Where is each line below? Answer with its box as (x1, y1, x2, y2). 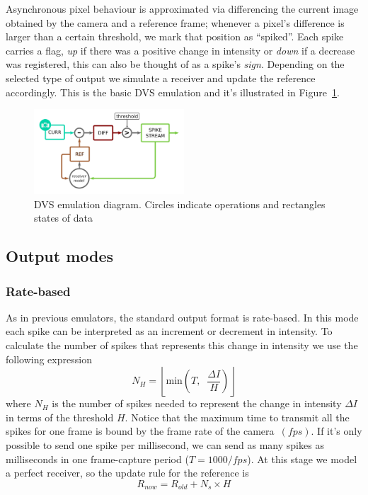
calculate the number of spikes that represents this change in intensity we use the (6, 337, 358, 352)
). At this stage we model (247, 451, 357, 466)
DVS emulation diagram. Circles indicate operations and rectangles (34, 196, 326, 211)
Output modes (6, 245, 114, 267)
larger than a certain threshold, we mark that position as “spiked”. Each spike (6, 29, 344, 44)
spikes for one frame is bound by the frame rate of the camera (6, 423, 275, 438)
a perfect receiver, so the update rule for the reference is (6, 465, 249, 480)
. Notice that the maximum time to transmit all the (125, 409, 350, 424)
